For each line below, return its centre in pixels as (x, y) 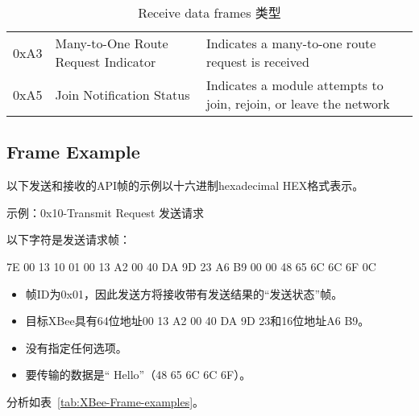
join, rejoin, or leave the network (298, 103)
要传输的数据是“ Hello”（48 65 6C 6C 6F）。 (138, 375)
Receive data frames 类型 (209, 12)
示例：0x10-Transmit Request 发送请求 (105, 212)
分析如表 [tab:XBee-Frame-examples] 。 (106, 401)
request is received (258, 62)
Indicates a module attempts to (295, 85)
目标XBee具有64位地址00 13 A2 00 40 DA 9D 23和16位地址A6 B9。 (197, 321)
